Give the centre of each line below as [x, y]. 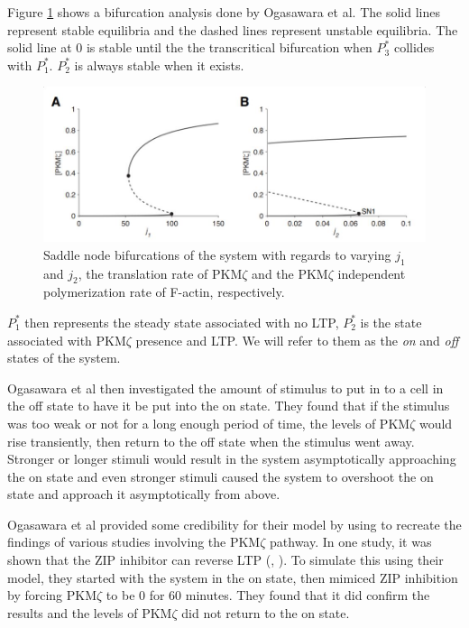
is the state [391, 322]
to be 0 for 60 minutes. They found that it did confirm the [268, 595]
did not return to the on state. [266, 612]
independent [372, 273]
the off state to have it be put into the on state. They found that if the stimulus [229, 406]
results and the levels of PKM [90, 612]
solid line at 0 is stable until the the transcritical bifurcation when [190, 47]
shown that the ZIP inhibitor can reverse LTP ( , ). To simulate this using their [225, 560]
